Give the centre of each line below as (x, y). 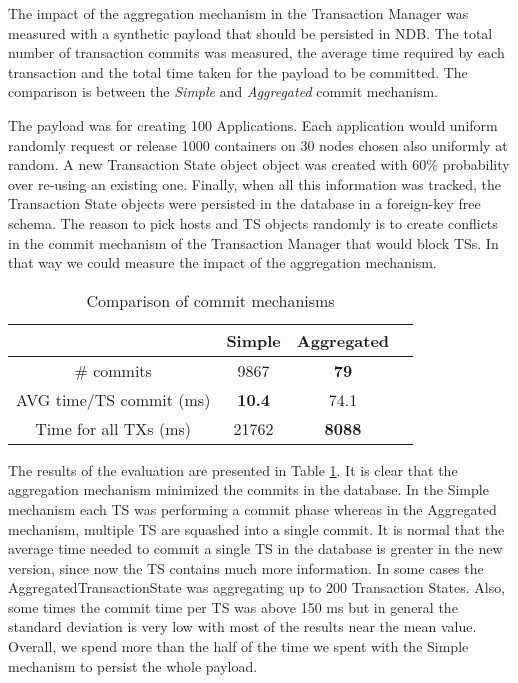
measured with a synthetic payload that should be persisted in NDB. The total (250, 32)
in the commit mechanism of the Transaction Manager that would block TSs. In (253, 242)
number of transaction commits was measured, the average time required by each (256, 52)
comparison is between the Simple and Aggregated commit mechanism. (223, 91)
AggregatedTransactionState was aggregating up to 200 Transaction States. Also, (257, 587)
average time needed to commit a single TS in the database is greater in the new (255, 548)
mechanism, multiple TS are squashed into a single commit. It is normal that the (256, 528)
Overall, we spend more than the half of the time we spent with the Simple (238, 646)
